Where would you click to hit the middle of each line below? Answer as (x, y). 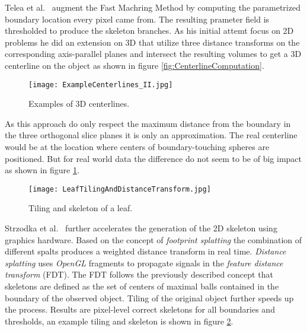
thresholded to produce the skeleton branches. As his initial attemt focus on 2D (149, 31)
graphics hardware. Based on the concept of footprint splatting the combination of (153, 239)
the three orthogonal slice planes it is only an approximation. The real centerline (151, 135)
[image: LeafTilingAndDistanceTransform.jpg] (120, 189)
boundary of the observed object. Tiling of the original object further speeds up (149, 297)
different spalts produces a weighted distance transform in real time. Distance (145, 251)
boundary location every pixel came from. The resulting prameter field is (137, 19)
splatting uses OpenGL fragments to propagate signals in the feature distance (144, 262)
